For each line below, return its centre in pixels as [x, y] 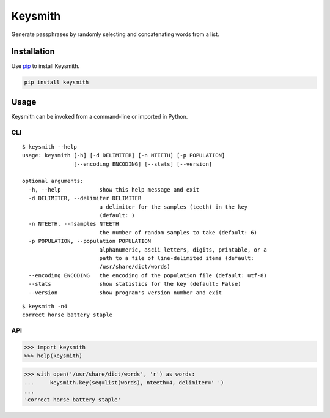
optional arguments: [53, 181]
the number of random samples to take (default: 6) [178, 232]
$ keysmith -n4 [45, 306]
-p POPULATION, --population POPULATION [90, 241]
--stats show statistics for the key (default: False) [135, 284]
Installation [33, 52]
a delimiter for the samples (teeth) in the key [174, 207]
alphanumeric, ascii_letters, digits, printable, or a [183, 250]
